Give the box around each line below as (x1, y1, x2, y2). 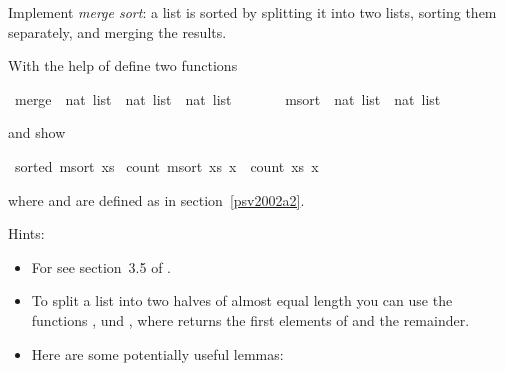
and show (8, 122, 66, 143)
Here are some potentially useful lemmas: (31, 343, 284, 364)
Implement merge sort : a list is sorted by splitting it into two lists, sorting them (8, 2, 497, 22)
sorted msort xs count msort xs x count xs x (14, 155, 319, 176)
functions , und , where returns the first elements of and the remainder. (31, 309, 470, 330)
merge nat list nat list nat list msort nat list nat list (14, 88, 441, 109)
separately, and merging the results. (8, 21, 227, 42)
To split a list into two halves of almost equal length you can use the (31, 290, 453, 311)
